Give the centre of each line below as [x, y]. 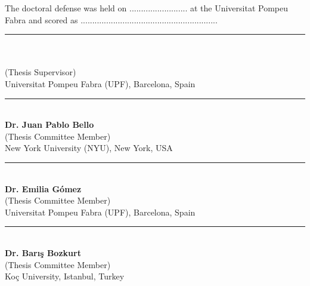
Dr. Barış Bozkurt [43, 252]
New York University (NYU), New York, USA [89, 148]
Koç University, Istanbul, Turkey [65, 276]
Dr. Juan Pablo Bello [49, 124]
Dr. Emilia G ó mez [43, 188]
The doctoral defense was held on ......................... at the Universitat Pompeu [147, 8]
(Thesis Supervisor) [41, 72]
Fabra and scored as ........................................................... [111, 19]
